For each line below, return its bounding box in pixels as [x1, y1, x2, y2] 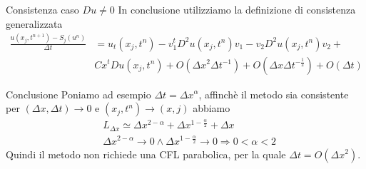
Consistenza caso [6, 2, 79, 16]
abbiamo [193, 101, 230, 116]
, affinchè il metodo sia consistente [198, 86, 349, 101]
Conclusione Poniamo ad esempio [6, 86, 151, 101]
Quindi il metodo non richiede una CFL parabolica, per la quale [6, 146, 286, 161]
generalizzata [6, 16, 63, 31]
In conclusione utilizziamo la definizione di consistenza [118, 2, 356, 16]
